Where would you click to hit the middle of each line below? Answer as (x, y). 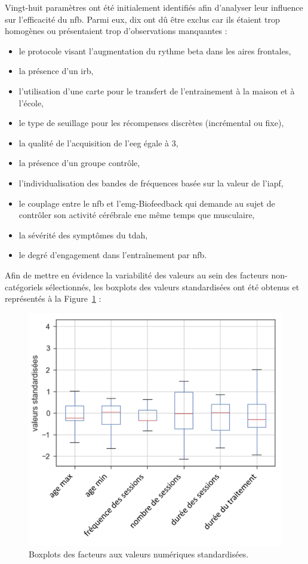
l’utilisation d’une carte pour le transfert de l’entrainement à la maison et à (157, 91)
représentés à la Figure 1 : (53, 298)
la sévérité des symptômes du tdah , (83, 235)
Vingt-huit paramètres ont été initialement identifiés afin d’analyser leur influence (154, 7)
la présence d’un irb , (56, 71)
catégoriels (24, 286)
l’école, (31, 102)
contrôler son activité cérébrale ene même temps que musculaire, (137, 215)
